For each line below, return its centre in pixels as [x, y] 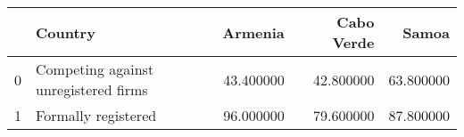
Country [66, 32]
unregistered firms [92, 89]
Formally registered [96, 115]
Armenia [253, 32]
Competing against [95, 69]
